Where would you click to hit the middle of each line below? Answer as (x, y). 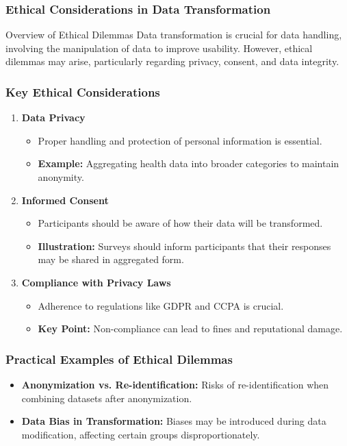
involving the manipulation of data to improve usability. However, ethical (159, 48)
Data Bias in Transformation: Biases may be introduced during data (174, 421)
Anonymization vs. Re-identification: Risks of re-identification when (175, 384)
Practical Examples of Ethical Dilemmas (119, 359)
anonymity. (61, 177)
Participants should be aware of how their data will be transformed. (180, 223)
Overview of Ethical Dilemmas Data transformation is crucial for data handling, (174, 35)
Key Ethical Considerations (83, 91)
